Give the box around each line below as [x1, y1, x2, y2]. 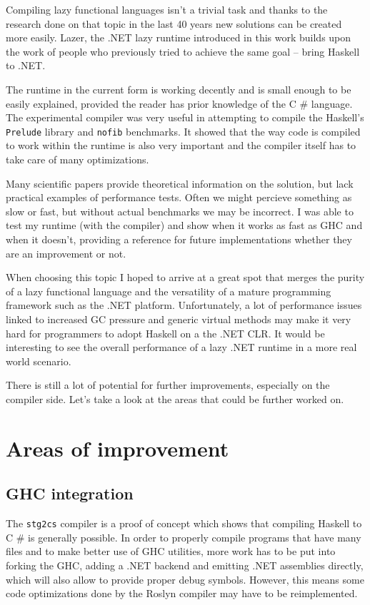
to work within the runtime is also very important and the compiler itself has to [6, 138, 356, 153]
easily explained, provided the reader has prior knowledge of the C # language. [6, 96, 353, 111]
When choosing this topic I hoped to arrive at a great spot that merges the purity [6, 270, 365, 285]
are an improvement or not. [6, 245, 126, 260]
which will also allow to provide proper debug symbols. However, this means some [6, 571, 364, 586]
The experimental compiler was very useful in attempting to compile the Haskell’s [6, 110, 364, 125]
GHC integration [6, 482, 134, 504]
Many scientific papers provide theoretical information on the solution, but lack [6, 176, 354, 190]
